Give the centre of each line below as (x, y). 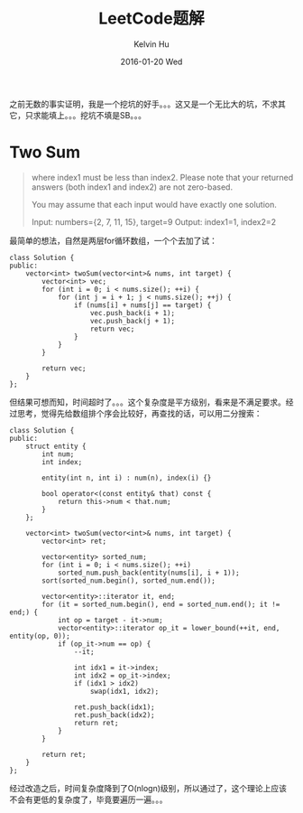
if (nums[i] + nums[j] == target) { (142, 305)
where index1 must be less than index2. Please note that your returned (162, 177)
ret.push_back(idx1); (114, 707)
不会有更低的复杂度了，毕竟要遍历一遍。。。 (88, 799)
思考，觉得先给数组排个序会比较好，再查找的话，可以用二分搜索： (139, 413)
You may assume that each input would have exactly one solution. (154, 204)
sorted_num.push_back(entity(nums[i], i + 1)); (149, 573)
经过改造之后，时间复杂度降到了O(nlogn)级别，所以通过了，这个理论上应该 (148, 788)
